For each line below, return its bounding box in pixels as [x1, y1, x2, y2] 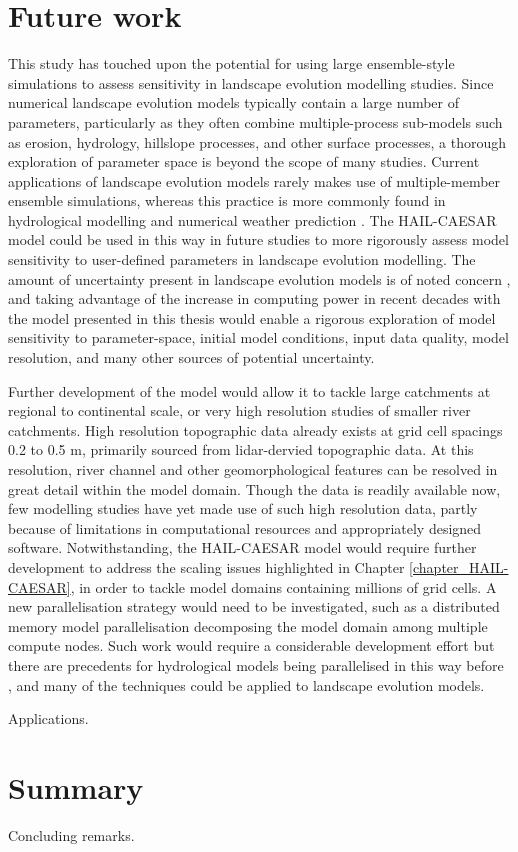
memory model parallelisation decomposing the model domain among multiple [8, 615, 488, 636]
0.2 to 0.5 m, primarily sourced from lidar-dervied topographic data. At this [8, 439, 474, 460]
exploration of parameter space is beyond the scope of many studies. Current [8, 151, 480, 172]
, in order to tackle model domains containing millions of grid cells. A [70, 576, 497, 597]
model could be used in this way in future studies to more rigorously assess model [8, 229, 509, 250]
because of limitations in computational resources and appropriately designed [8, 517, 482, 538]
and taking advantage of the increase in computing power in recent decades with [8, 288, 501, 309]
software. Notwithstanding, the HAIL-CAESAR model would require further [8, 537, 477, 558]
